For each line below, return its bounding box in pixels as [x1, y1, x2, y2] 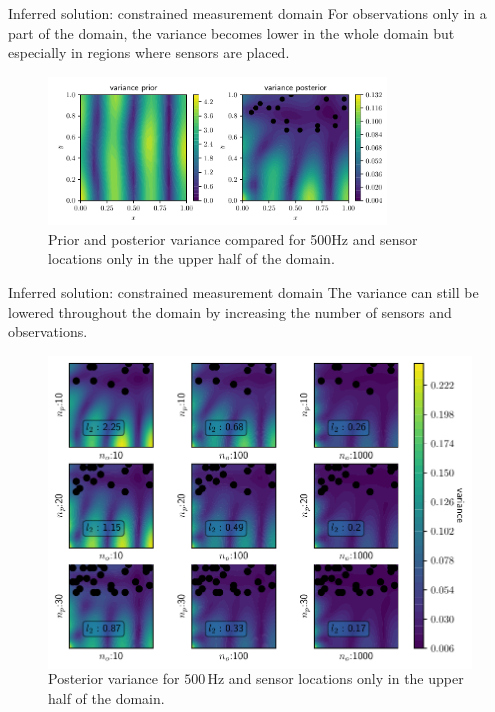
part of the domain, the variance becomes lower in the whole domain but [8, 22, 455, 43]
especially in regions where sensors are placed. [8, 42, 290, 63]
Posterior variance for [48, 667, 180, 688]
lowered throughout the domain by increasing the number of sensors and [8, 301, 452, 322]
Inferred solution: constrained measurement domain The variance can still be [8, 282, 479, 303]
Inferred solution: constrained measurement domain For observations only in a [8, 3, 487, 23]
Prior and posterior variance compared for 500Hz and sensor [48, 228, 418, 249]
